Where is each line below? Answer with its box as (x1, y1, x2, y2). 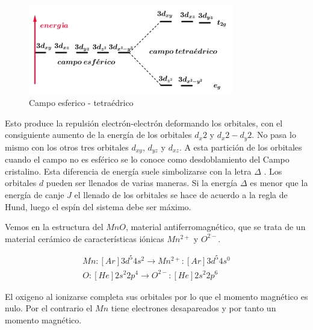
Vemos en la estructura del (5, 220, 104, 233)
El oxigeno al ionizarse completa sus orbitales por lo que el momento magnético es (5, 290, 308, 302)
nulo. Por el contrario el (5, 302, 93, 314)
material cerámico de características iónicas (5, 232, 164, 244)
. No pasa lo (252, 128, 296, 141)
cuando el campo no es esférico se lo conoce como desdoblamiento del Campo (5, 153, 290, 166)
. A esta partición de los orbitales (179, 140, 302, 153)
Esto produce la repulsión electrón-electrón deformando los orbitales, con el (5, 116, 283, 129)
